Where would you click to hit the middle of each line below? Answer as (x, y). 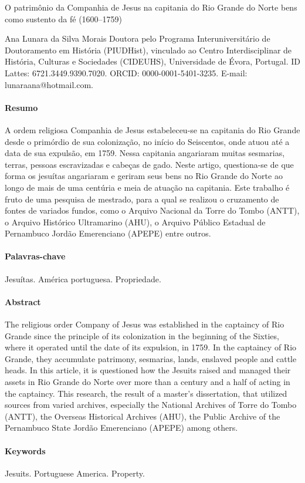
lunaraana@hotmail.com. (49, 84)
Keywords (25, 450)
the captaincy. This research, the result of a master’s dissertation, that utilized (146, 393)
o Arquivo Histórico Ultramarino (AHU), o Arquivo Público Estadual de (135, 222)
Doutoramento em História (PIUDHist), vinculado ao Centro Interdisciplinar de (148, 50)
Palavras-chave (35, 256)
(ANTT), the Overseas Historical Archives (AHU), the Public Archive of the (143, 416)
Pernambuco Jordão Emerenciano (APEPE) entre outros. (108, 233)
